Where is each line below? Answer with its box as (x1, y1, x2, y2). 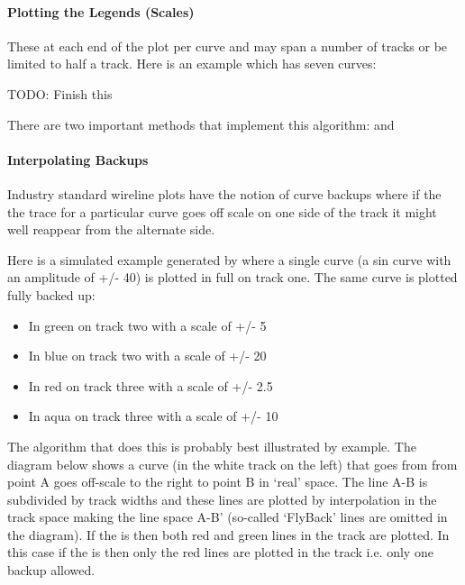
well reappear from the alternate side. (7, 220, 215, 239)
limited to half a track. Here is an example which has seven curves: (7, 54, 377, 73)
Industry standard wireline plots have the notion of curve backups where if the (7, 184, 442, 203)
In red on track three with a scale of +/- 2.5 (28, 376, 273, 395)
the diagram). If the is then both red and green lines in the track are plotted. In (7, 525, 450, 544)
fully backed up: (7, 285, 96, 304)
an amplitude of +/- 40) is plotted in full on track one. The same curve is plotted (7, 268, 458, 287)
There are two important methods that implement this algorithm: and (7, 114, 395, 133)
